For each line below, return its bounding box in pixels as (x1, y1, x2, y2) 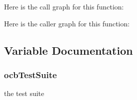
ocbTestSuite (4, 68, 57, 81)
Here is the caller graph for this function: (4, 18, 130, 28)
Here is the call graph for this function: (4, 1, 124, 11)
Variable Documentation (4, 42, 133, 58)
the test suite (4, 88, 44, 99)
